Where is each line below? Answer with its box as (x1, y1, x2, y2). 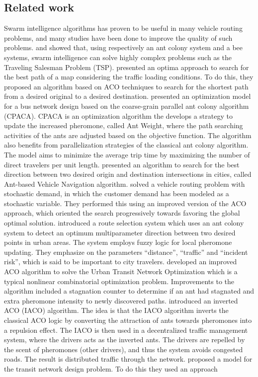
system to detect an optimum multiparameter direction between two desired (4, 227, 236, 237)
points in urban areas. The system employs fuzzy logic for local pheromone (4, 237, 232, 247)
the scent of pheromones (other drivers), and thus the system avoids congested (4, 344, 243, 354)
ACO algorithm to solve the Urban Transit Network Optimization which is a (4, 266, 238, 277)
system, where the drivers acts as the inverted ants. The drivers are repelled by (4, 334, 245, 345)
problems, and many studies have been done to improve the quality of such (4, 32, 233, 43)
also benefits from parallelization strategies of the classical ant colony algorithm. (4, 140, 249, 150)
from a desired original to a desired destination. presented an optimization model (4, 91, 251, 101)
